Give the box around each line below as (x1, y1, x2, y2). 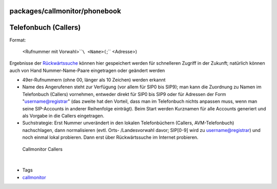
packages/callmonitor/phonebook (9, 7, 122, 15)
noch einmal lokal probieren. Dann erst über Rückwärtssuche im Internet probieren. (22, 134, 199, 141)
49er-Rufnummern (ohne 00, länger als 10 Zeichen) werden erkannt (22, 77, 166, 83)
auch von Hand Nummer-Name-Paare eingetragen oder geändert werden (9, 67, 165, 73)
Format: (9, 36, 26, 43)
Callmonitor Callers (22, 146, 63, 152)
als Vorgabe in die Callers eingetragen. (22, 113, 105, 119)
